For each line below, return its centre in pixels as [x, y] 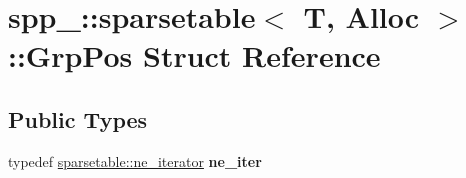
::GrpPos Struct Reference [194, 55]
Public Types [78, 118]
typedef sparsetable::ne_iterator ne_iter [135, 160]
